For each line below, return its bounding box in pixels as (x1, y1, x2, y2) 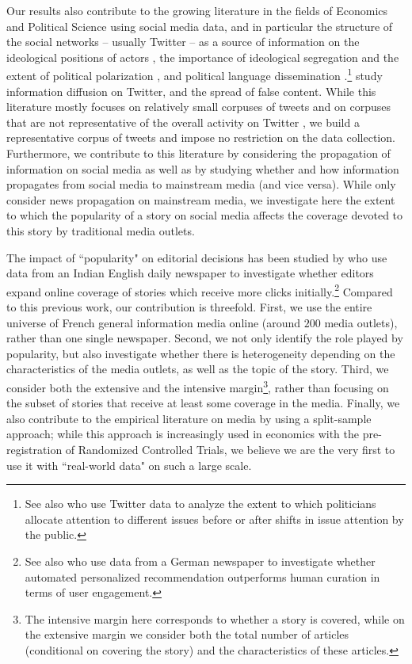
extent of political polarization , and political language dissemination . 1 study (6, 65, 383, 84)
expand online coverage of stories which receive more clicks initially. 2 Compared (6, 280, 393, 300)
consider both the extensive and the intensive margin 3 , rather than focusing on (6, 376, 389, 395)
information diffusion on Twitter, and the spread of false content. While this (6, 82, 376, 99)
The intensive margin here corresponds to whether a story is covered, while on (25, 610, 405, 627)
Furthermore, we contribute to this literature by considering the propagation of (6, 145, 391, 161)
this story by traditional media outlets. (6, 222, 195, 239)
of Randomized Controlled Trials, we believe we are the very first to (65, 441, 395, 457)
